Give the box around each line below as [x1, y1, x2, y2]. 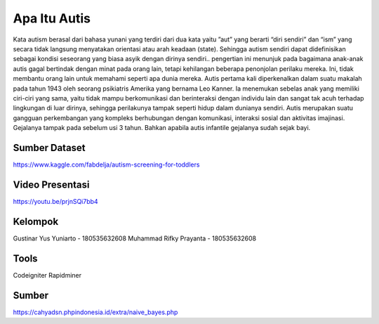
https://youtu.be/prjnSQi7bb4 [13, 197, 98, 205]
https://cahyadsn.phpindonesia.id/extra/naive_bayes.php [13, 308, 178, 316]
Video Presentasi [13, 179, 90, 190]
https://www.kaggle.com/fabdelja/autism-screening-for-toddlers [13, 160, 200, 169]
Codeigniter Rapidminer [13, 271, 82, 279]
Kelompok [13, 215, 59, 228]
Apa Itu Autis [13, 11, 91, 26]
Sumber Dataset [13, 141, 86, 154]
